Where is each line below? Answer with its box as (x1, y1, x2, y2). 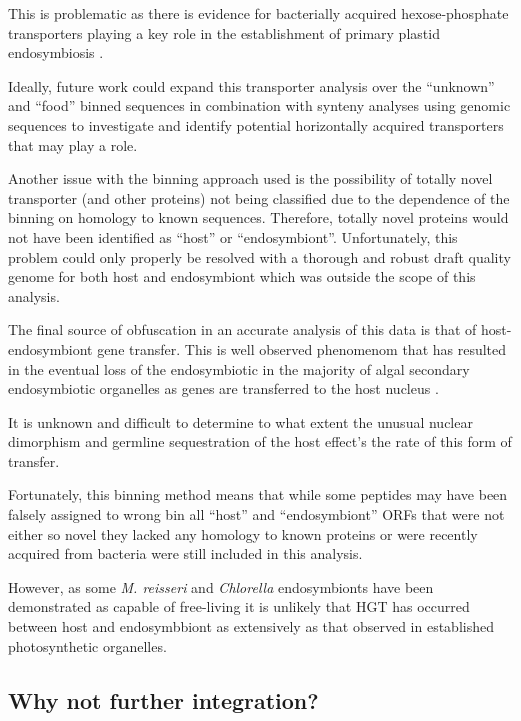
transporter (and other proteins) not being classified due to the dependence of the (8, 187, 510, 208)
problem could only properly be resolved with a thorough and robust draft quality (8, 246, 511, 267)
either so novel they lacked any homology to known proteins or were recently (8, 523, 478, 544)
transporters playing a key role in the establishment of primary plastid (8, 22, 440, 43)
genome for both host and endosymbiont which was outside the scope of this (8, 266, 476, 287)
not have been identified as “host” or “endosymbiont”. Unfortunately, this (8, 226, 458, 247)
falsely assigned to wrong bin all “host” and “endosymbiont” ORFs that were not (8, 504, 505, 525)
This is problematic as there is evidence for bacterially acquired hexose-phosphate (8, 3, 509, 23)
